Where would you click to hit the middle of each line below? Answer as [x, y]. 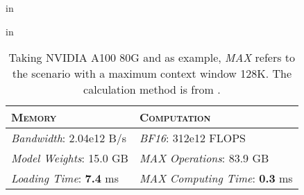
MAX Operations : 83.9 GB [204, 158]
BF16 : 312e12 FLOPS [192, 138]
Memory [34, 117]
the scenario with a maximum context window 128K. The [152, 74]
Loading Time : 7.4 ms [65, 178]
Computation [175, 117]
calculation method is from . [152, 90]
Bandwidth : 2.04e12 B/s [69, 138]
